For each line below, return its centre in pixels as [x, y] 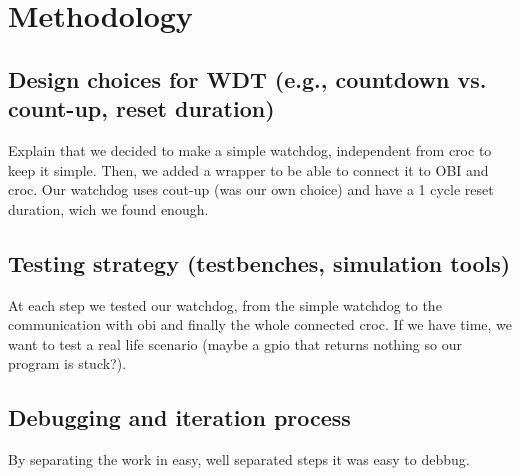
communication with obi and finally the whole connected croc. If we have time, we [260, 324]
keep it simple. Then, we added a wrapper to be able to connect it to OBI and [248, 169]
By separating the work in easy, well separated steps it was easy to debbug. [239, 459]
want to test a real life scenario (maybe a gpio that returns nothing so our [235, 343]
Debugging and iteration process [179, 417]
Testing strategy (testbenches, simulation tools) [259, 262]
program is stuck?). [67, 363]
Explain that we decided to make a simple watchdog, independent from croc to [250, 149]
